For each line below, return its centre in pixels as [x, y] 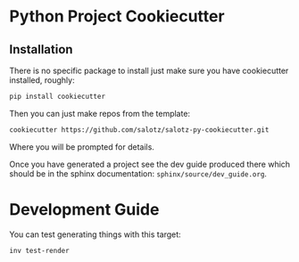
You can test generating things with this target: [95, 234]
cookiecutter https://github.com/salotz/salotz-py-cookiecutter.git [139, 130]
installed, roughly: [42, 80]
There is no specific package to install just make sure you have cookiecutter [149, 70]
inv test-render [39, 250]
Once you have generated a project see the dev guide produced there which [150, 164]
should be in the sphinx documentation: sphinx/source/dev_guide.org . [138, 173]
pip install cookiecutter [57, 96]
